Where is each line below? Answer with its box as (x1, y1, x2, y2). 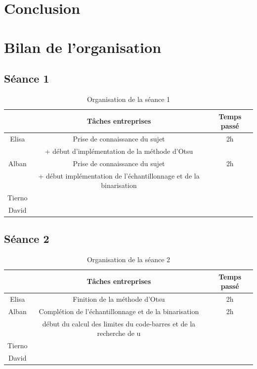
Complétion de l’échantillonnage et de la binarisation (39, 306, 199, 316)
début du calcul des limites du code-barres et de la (42, 318, 196, 328)
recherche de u (97, 328, 141, 338)
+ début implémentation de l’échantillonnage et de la (38, 170, 200, 181)
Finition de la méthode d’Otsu (73, 294, 165, 304)
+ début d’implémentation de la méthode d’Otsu (44, 145, 193, 156)
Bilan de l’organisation (4, 37, 162, 57)
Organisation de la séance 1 (86, 93, 171, 104)
